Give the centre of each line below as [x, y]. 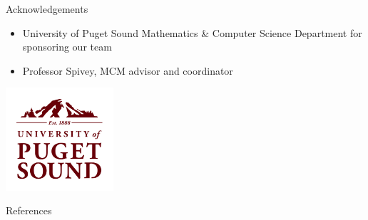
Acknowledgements [47, 9]
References [29, 210]
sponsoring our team [67, 47]
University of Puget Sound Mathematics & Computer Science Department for [192, 32]
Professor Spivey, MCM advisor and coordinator [128, 70]
